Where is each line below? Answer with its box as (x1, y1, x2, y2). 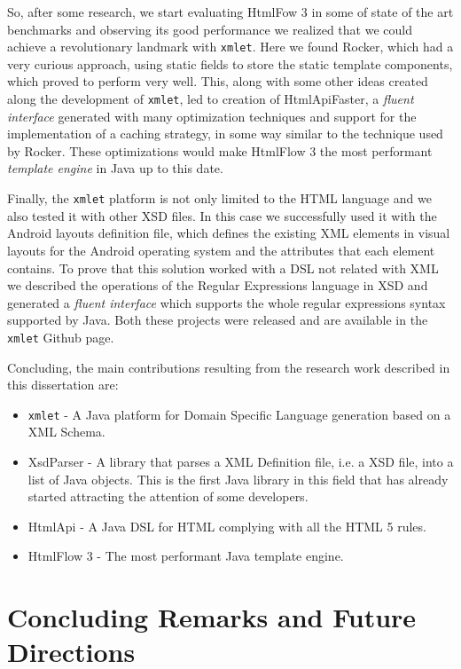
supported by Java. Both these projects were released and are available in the (7, 311, 428, 329)
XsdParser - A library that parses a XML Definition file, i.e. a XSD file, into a (27, 452, 454, 470)
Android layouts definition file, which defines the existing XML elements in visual (7, 224, 450, 242)
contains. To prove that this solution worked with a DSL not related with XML (7, 258, 439, 277)
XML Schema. (27, 422, 105, 441)
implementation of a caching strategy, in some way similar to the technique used (7, 124, 443, 143)
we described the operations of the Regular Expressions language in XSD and (7, 276, 428, 295)
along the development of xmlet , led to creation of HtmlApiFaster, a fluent (7, 90, 414, 108)
